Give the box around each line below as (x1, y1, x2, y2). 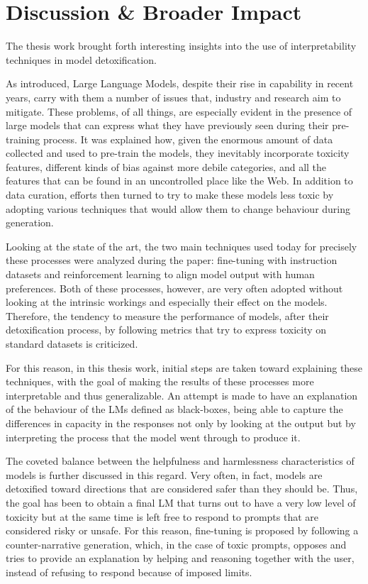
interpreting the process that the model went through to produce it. (6, 429, 301, 444)
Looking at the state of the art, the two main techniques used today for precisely (6, 238, 357, 253)
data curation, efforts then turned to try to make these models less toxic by (6, 187, 334, 202)
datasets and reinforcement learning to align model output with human (6, 267, 315, 282)
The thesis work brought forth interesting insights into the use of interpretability (6, 38, 357, 53)
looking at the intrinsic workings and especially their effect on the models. (6, 294, 328, 309)
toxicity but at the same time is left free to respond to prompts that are (6, 509, 319, 524)
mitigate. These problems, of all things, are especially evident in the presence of (6, 104, 352, 119)
